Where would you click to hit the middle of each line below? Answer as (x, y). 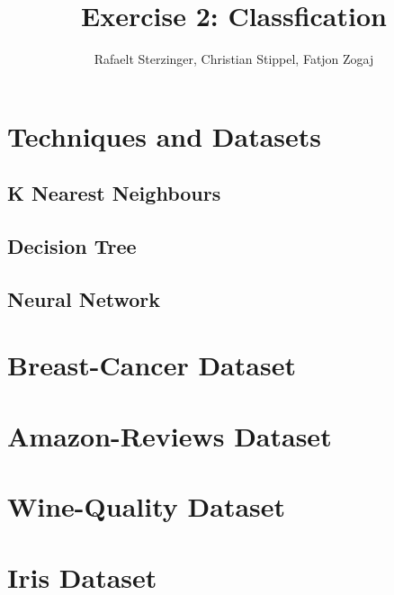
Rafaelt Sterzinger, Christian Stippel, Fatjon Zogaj (234, 59)
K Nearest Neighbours (114, 193)
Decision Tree (72, 246)
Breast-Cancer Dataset (152, 365)
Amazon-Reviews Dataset (170, 435)
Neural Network (84, 298)
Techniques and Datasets (165, 135)
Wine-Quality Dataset (147, 506)
